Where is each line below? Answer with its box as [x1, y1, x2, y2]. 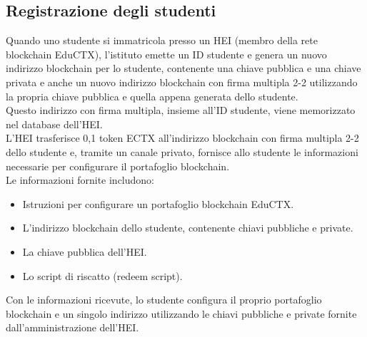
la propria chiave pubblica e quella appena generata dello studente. [6, 88, 298, 103]
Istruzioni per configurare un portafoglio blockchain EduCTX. [22, 196, 294, 211]
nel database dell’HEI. [6, 116, 103, 131]
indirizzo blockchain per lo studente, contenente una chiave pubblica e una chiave [6, 61, 361, 76]
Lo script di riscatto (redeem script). [22, 268, 183, 283]
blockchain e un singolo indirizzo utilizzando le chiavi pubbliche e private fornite [6, 306, 357, 321]
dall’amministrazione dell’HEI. [6, 320, 139, 335]
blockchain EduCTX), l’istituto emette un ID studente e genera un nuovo [6, 46, 327, 61]
